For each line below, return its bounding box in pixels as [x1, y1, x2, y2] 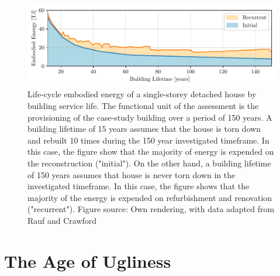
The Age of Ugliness [4, 248, 171, 272]
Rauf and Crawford [27, 214, 97, 226]
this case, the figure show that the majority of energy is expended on [27, 145, 274, 158]
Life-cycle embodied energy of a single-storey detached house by [27, 88, 257, 100]
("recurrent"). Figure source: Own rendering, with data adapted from [27, 203, 275, 215]
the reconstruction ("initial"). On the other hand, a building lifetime [27, 156, 271, 169]
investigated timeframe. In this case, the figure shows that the [27, 180, 250, 192]
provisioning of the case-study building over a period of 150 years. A [27, 111, 272, 123]
